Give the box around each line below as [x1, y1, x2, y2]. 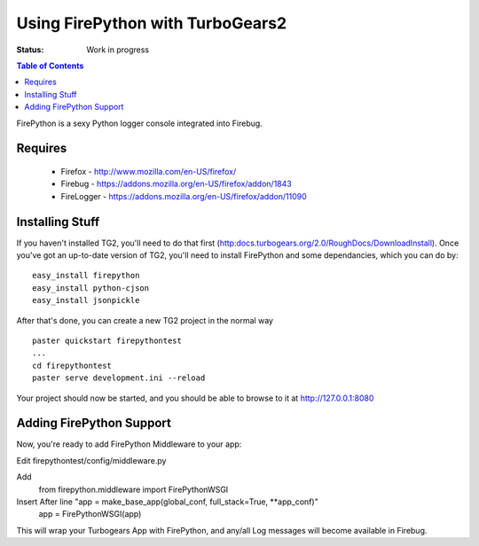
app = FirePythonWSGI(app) [38, 509, 142, 519]
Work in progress [86, 44, 150, 55]
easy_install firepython [32, 270, 140, 281]
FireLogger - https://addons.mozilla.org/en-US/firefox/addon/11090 [60, 191, 308, 201]
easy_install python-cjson [32, 283, 150, 292]
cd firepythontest [32, 360, 113, 370]
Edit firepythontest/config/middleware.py [16, 455, 167, 465]
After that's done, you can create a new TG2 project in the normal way [16, 315, 274, 325]
